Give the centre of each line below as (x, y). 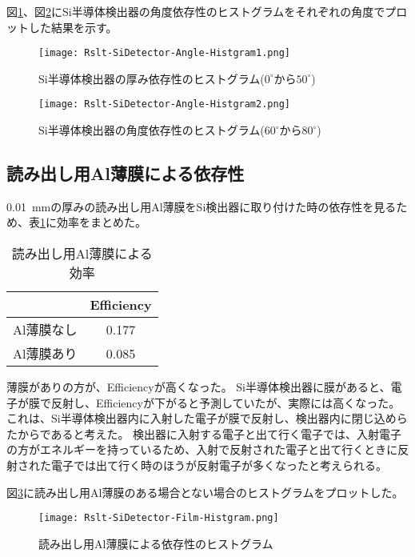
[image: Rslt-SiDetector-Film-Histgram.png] (159, 518)
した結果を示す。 (73, 27)
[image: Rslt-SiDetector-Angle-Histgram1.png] (164, 53)
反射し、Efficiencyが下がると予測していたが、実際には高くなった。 (225, 402)
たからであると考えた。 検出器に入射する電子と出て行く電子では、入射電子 (204, 433)
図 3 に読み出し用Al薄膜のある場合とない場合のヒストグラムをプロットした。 (205, 492)
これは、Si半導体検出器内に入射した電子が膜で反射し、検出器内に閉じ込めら (207, 418)
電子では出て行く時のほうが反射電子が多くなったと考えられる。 (219, 465)
